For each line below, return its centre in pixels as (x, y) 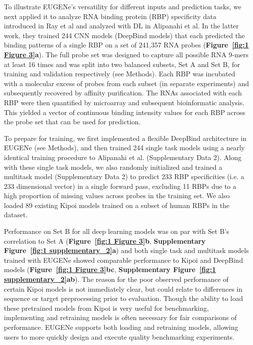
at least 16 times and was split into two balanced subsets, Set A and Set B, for (122, 64)
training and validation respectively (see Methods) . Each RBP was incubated (120, 74)
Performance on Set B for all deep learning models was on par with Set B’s (117, 231)
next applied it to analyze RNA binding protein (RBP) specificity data (110, 16)
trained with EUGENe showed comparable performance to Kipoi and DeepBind (124, 260)
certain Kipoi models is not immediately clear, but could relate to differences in (123, 288)
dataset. (16, 215)
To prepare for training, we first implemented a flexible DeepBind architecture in (125, 138)
